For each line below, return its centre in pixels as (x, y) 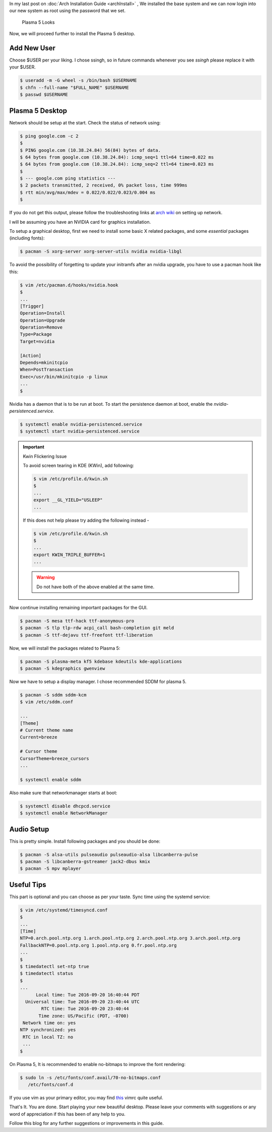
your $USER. (23, 67)
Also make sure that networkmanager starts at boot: (63, 793)
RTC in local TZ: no (48, 1037)
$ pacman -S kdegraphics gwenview (62, 669)
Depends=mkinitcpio (44, 363)
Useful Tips (28, 885)
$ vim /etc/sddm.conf (47, 702)
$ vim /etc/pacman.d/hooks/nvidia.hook (69, 285)
